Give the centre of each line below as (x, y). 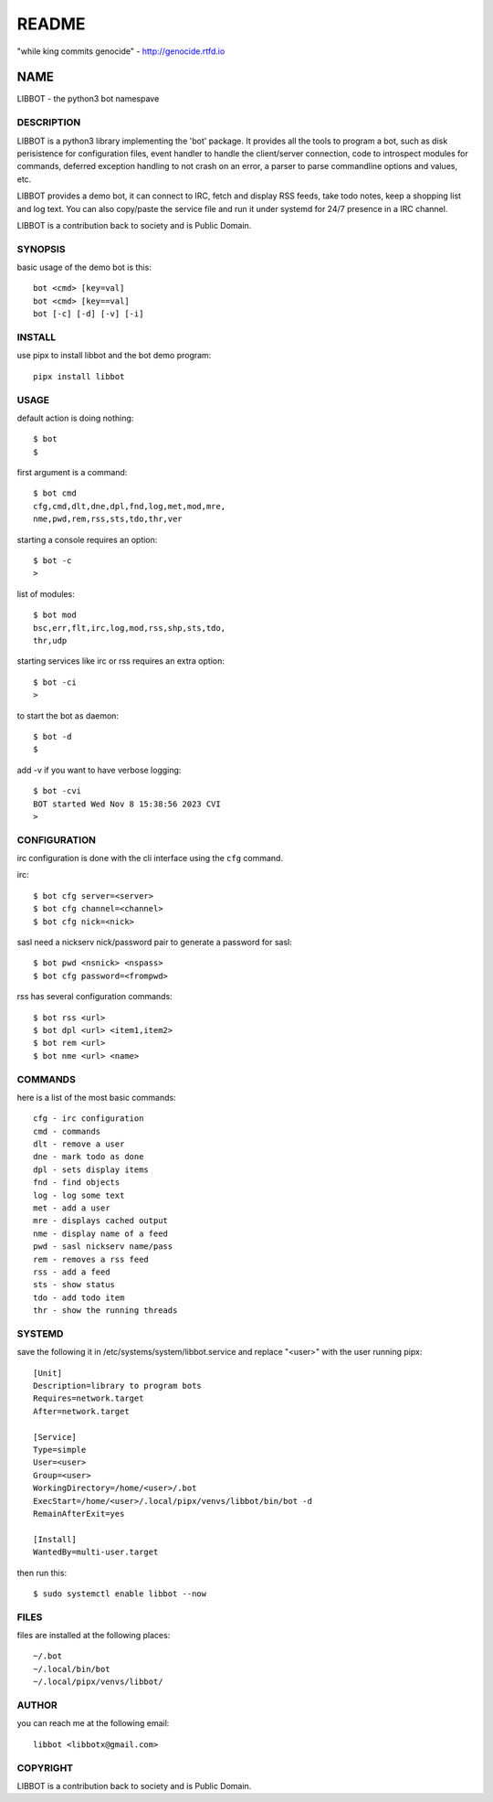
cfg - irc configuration (89, 1119)
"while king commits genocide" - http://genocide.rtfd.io (121, 51)
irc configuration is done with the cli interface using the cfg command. (150, 858)
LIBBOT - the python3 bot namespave (88, 99)
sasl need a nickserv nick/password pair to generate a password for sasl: (154, 942)
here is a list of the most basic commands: (97, 1097)
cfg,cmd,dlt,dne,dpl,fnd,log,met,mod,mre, (130, 506)
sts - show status (74, 1285)
